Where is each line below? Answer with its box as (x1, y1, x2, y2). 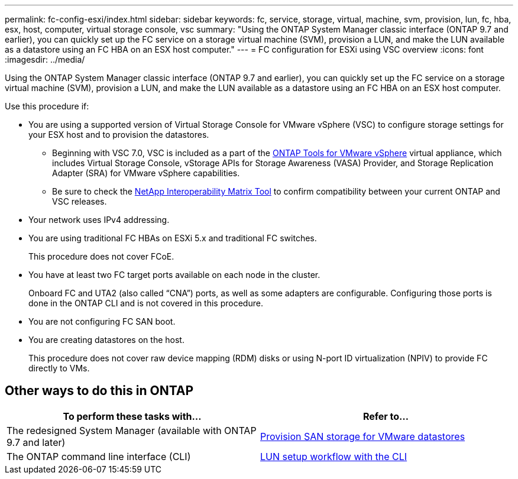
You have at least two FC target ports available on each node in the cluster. (28, 270, 320, 280)
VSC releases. (52, 196, 107, 206)
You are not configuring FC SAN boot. (28, 316, 176, 326)
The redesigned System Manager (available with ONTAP (7, 424, 257, 436)
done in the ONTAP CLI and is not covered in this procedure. (28, 298, 263, 308)
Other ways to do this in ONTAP (5, 383, 194, 399)
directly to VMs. (28, 363, 90, 373)
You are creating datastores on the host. (28, 335, 184, 345)
